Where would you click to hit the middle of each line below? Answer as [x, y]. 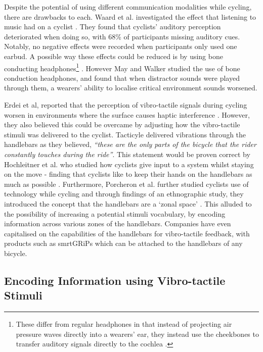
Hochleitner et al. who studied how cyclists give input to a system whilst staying [129, 164]
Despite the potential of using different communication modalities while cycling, [128, 7]
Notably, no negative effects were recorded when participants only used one [121, 46]
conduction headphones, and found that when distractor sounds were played [122, 78]
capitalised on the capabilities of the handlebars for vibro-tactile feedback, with [127, 233]
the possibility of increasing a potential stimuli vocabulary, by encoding [115, 213]
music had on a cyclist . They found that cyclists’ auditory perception [113, 27]
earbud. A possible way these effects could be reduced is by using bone [114, 56]
